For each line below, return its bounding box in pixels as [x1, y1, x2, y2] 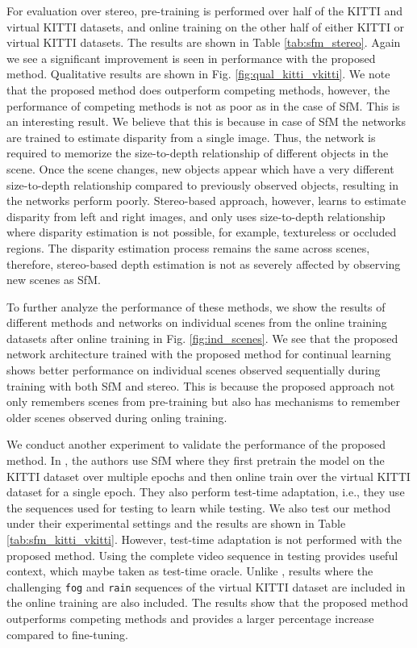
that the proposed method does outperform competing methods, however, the [6, 81, 390, 98]
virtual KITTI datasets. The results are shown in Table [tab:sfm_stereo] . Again [6, 34, 401, 51]
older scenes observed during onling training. [6, 408, 227, 425]
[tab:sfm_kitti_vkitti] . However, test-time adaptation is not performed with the [6, 531, 402, 547]
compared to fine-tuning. [6, 625, 128, 642]
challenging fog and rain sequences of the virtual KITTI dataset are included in [6, 578, 406, 595]
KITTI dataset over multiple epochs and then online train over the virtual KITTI [6, 467, 411, 484]
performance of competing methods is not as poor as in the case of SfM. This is [6, 97, 400, 114]
